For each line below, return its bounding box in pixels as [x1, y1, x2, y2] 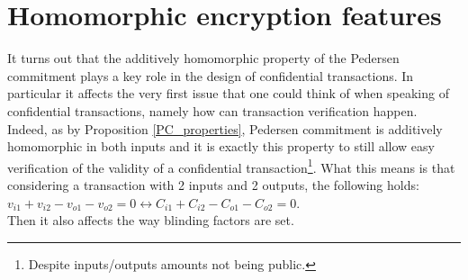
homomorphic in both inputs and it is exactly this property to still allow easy [7, 137, 435, 156]
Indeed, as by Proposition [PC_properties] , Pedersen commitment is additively [7, 119, 443, 138]
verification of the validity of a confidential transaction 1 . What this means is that [7, 155, 455, 176]
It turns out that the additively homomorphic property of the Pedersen [7, 49, 400, 68]
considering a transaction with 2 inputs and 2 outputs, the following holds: [7, 175, 419, 194]
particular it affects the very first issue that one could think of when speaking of [7, 84, 449, 103]
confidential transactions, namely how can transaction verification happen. [7, 101, 418, 120]
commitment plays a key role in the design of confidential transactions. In [7, 66, 414, 85]
